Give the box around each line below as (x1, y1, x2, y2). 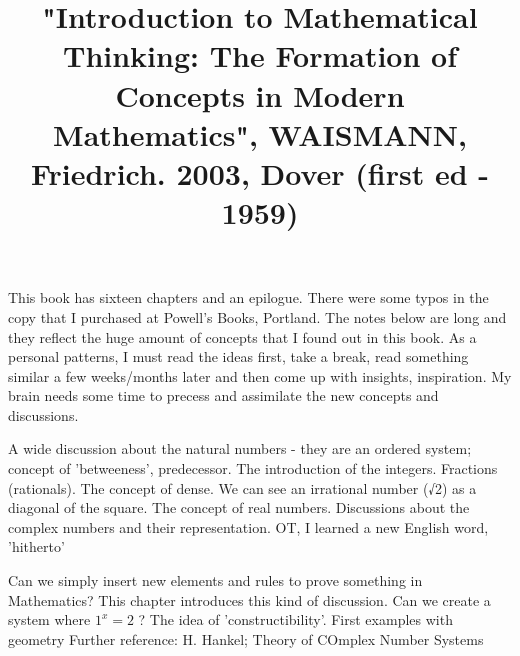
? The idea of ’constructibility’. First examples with (138, 609, 453, 630)
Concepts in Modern (115, 74, 405, 115)
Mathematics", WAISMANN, (53, 113, 467, 154)
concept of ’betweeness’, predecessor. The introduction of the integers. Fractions (8, 458, 498, 479)
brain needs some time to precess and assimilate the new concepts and (8, 385, 439, 406)
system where (8, 609, 91, 630)
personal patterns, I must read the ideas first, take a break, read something (8, 346, 469, 367)
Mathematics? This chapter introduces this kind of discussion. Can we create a (8, 589, 491, 610)
